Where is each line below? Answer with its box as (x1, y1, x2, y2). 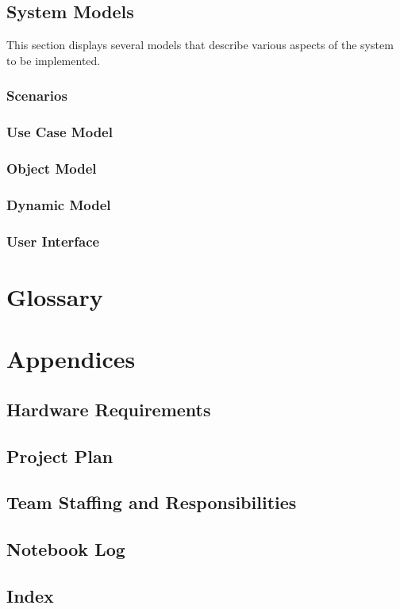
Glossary (6, 280, 103, 312)
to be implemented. (6, 52, 101, 68)
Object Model (6, 159, 97, 178)
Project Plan (6, 443, 113, 468)
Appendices (6, 343, 136, 375)
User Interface (6, 231, 100, 251)
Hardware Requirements (6, 396, 211, 421)
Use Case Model (6, 122, 113, 142)
